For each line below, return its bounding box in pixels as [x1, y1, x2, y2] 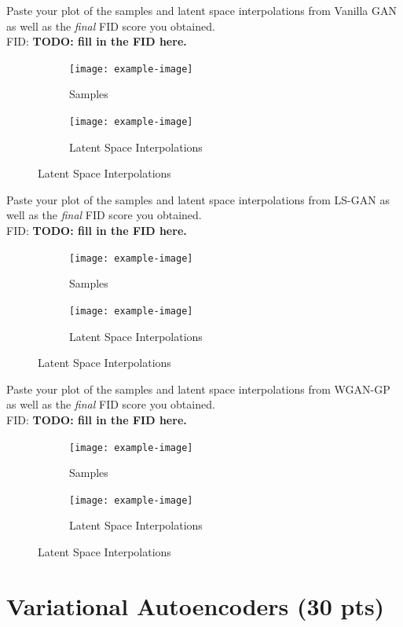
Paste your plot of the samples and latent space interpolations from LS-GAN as [6, 191, 390, 207]
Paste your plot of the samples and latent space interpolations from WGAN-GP [6, 380, 390, 397]
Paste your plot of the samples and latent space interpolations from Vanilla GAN [6, 2, 398, 18]
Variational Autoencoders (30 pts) [6, 589, 385, 621]
